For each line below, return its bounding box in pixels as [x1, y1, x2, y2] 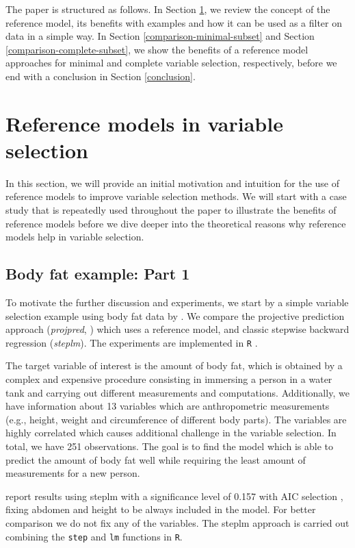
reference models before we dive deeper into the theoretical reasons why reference [5, 216, 346, 230]
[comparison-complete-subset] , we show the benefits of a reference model [5, 42, 308, 56]
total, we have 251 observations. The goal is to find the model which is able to [5, 439, 334, 453]
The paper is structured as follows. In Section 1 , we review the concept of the [5, 2, 330, 16]
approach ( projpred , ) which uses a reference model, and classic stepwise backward [5, 322, 350, 336]
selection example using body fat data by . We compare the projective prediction [5, 308, 345, 323]
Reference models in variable [5, 109, 283, 137]
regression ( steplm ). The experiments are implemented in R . [5, 335, 258, 349]
